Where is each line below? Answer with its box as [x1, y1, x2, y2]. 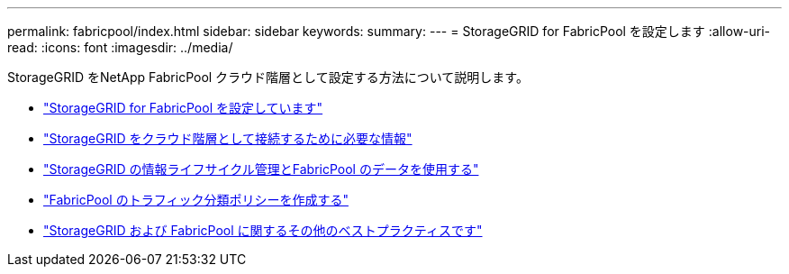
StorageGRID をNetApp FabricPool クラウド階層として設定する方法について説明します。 [7, 69, 529, 85]
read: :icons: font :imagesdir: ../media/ [7, 40, 233, 55]
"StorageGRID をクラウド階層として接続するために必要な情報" [43, 131, 413, 146]
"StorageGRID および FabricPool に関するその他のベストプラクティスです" [43, 223, 483, 238]
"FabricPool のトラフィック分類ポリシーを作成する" [43, 192, 349, 207]
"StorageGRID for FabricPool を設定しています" [43, 100, 323, 115]
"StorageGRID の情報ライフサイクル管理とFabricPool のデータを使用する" [43, 161, 479, 177]
